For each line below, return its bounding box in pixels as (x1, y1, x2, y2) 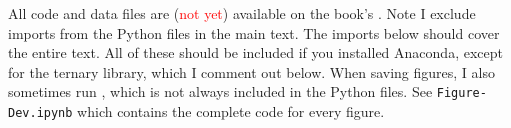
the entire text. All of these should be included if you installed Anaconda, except (8, 42, 503, 63)
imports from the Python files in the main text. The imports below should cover (8, 22, 500, 43)
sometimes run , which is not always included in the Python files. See (8, 81, 433, 102)
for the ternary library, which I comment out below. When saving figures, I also (8, 61, 495, 82)
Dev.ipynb (8, 106, 73, 121)
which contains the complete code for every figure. (77, 101, 385, 122)
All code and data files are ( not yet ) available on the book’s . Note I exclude (8, 3, 476, 23)
